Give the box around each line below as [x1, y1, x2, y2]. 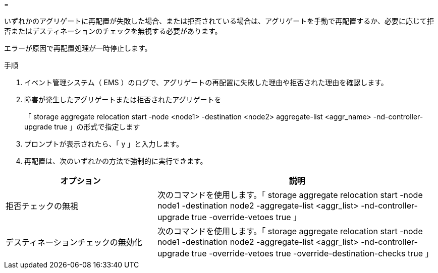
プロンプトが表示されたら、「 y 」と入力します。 [24, 140, 183, 148]
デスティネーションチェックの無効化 [6, 237, 142, 247]
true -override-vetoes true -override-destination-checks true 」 [191, 248, 433, 258]
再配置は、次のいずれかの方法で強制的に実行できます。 [24, 157, 207, 165]
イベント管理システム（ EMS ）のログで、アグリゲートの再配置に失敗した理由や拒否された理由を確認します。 [24, 78, 388, 87]
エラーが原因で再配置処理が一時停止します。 [4, 44, 152, 52]
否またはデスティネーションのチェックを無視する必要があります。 [4, 27, 222, 35]
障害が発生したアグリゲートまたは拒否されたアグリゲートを [24, 95, 222, 104]
